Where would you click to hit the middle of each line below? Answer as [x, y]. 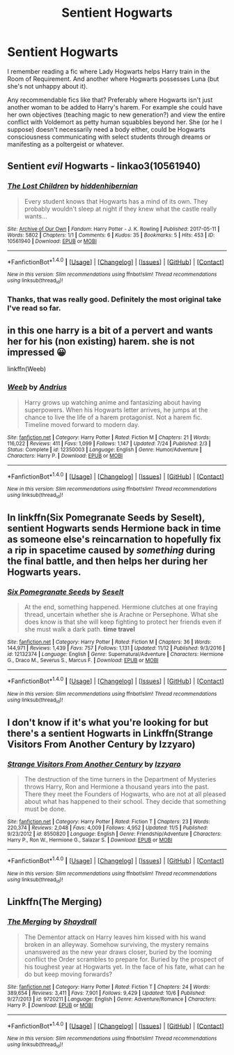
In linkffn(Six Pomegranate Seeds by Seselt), [106, 518]
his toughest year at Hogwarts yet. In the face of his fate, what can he [124, 966]
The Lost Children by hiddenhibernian [72, 186]
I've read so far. [34, 308]
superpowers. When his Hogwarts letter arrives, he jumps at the [116, 410]
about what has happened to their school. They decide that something [125, 801]
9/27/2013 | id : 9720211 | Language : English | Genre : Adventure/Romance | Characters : [112, 999]
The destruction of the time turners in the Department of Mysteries [120, 779]
